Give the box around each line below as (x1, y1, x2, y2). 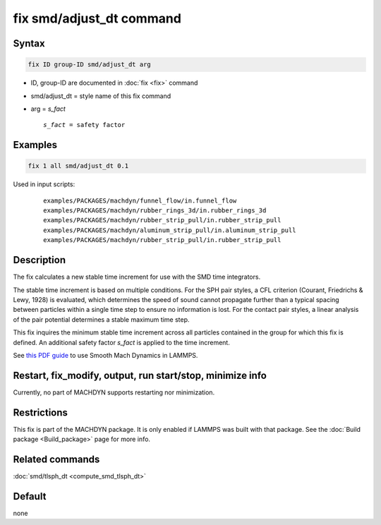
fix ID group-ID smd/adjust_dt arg (28, 61, 151, 68)
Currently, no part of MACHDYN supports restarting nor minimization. (13, 388, 215, 397)
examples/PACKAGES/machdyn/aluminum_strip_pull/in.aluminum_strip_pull (43, 226, 296, 234)
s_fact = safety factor (43, 121, 126, 129)
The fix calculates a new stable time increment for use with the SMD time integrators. (13, 272, 261, 282)
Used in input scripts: (13, 180, 75, 188)
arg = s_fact (30, 104, 66, 113)
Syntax (13, 37, 45, 49)
